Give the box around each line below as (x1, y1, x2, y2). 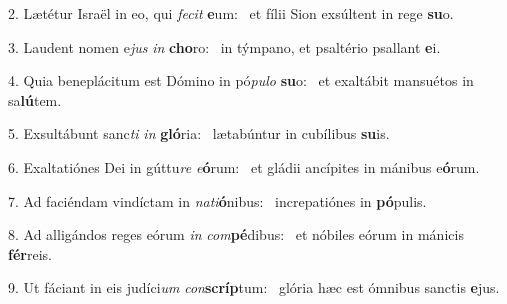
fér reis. (8, 243, 52, 264)
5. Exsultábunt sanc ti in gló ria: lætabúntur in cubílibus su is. (8, 123, 390, 144)
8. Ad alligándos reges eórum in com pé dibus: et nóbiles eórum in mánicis (8, 224, 464, 245)
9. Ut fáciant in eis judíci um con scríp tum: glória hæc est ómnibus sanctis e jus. (8, 277, 500, 298)
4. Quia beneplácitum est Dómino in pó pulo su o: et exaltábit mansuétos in (8, 70, 474, 91)
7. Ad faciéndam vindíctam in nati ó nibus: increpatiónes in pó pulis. (8, 190, 427, 211)
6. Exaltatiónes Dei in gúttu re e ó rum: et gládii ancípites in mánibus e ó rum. (8, 156, 480, 177)
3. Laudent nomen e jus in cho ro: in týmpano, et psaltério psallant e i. (8, 36, 441, 57)
